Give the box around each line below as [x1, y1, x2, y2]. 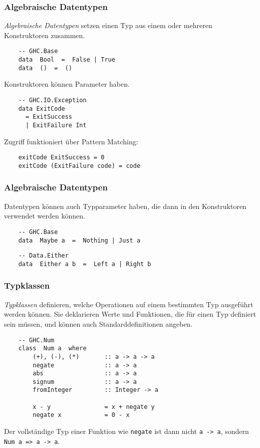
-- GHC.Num [18, 336, 55, 344]
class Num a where [18, 345, 87, 352]
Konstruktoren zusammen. [4, 30, 85, 40]
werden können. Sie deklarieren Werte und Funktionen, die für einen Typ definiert [4, 309, 256, 319]
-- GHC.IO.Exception [18, 96, 87, 104]
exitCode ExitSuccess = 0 [18, 154, 105, 161]
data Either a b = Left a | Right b [18, 260, 151, 268]
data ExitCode [18, 105, 65, 112]
